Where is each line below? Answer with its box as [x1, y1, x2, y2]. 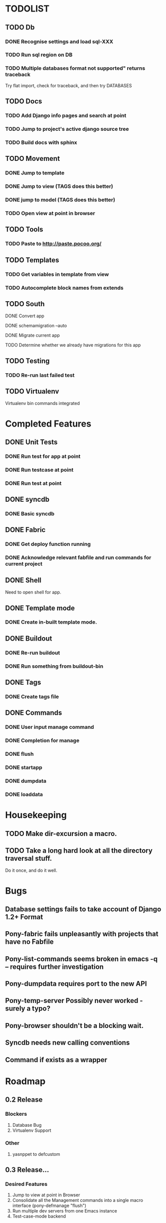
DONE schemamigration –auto [5, 323, 67, 329]
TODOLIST [5, 3, 50, 15]
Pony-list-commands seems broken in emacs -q [5, 954, 158, 963]
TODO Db [5, 23, 35, 32]
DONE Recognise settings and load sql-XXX [5, 38, 114, 45]
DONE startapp [5, 764, 42, 771]
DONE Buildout [5, 634, 52, 643]
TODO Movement [5, 154, 60, 163]
